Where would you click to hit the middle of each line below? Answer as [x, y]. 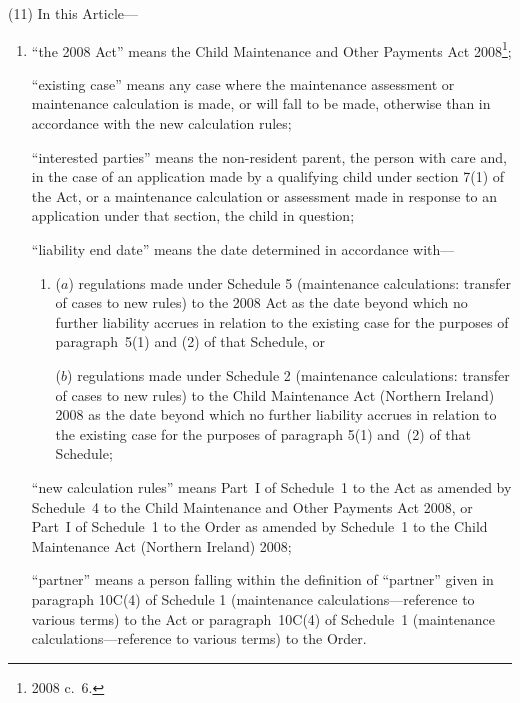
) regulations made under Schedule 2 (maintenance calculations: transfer [288, 374]
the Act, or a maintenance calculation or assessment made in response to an [264, 195]
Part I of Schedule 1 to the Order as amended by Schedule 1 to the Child [259, 526]
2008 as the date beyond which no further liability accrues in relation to [276, 414]
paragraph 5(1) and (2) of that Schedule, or [190, 341]
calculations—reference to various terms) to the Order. [199, 638]
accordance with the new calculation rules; [161, 123]
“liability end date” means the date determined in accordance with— [243, 249]
